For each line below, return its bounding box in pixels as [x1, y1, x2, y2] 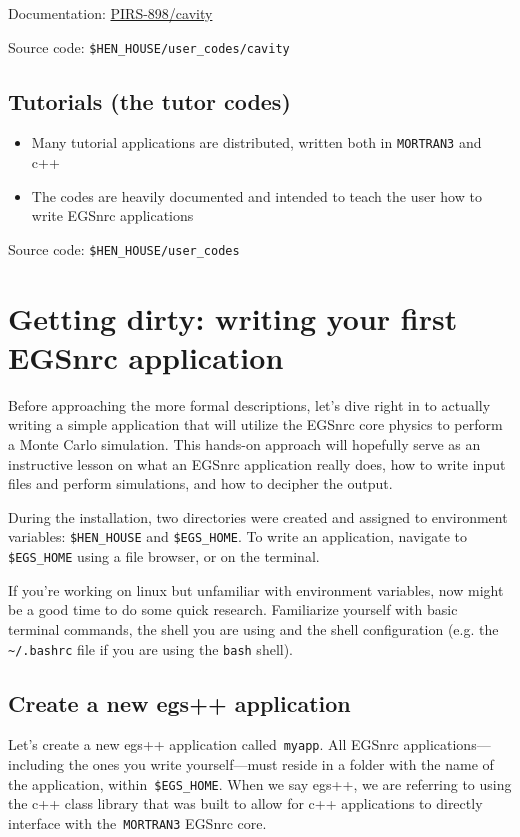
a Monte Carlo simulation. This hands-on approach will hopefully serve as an [8, 434, 481, 455]
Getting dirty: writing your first [8, 297, 458, 338]
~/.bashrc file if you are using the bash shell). [8, 638, 294, 659]
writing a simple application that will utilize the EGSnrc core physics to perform [8, 414, 503, 435]
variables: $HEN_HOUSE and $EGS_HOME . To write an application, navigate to [8, 526, 467, 547]
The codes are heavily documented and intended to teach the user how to [31, 185, 482, 206]
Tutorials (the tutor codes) [8, 85, 291, 116]
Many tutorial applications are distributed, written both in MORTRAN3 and [31, 132, 482, 153]
